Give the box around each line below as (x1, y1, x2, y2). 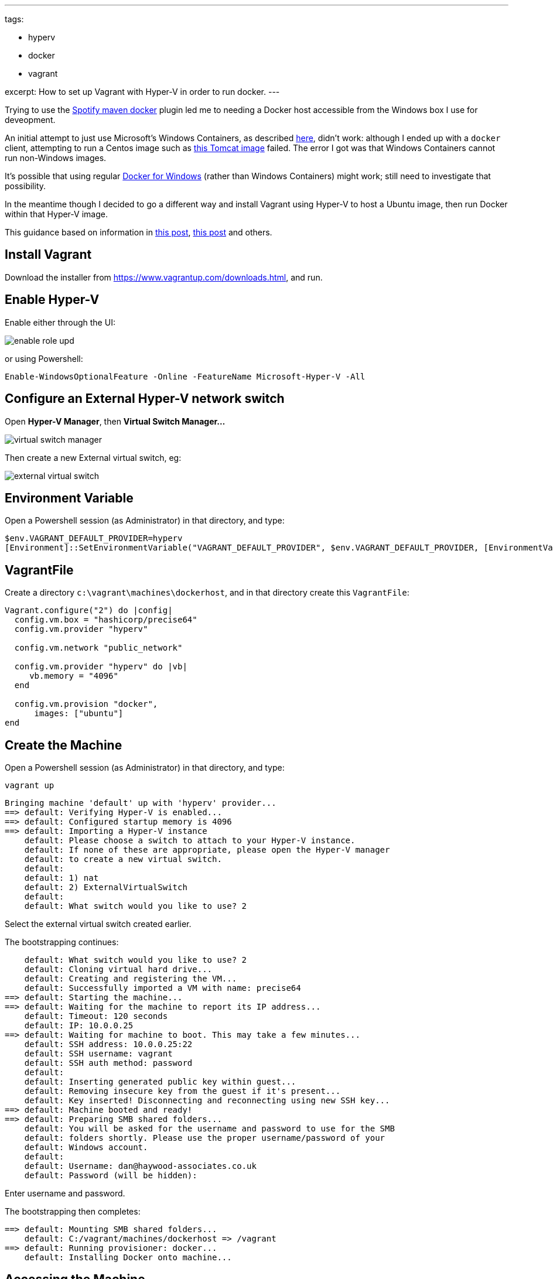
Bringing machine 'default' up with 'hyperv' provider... (5, 798, 276, 808)
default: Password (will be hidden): (24, 1171, 197, 1181)
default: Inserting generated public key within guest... (24, 1077, 296, 1087)
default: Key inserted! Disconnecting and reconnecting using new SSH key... (24, 1096, 390, 1106)
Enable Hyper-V (5, 292, 100, 307)
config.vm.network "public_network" (14, 643, 183, 653)
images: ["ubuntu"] (34, 709, 124, 719)
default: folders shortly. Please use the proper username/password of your (24, 1133, 385, 1143)
